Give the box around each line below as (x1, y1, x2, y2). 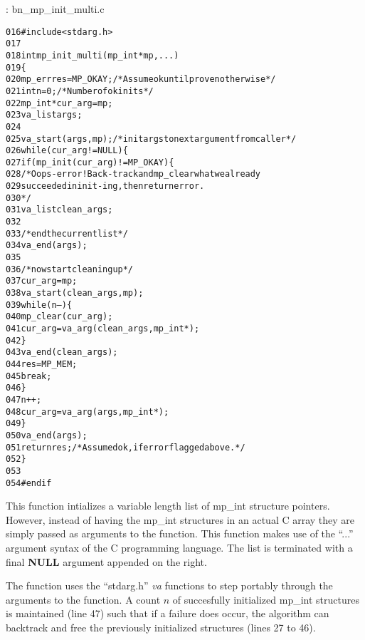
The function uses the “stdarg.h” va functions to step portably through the (6, 578, 333, 593)
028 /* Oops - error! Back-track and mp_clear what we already (6, 169, 261, 180)
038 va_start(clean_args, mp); (6, 288, 144, 299)
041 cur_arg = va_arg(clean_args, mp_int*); (6, 324, 200, 334)
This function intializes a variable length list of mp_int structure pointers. (6, 498, 330, 513)
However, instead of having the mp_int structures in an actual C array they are (6, 512, 355, 527)
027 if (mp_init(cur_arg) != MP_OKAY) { (6, 157, 174, 167)
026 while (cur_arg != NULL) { (6, 145, 128, 156)
